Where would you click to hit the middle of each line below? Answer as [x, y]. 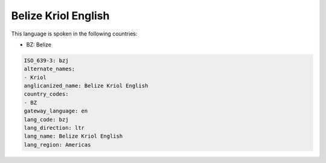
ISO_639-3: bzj [46, 60]
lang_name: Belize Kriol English [73, 136]
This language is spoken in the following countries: [74, 34]
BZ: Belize [39, 45]
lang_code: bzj [46, 119]
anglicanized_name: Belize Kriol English [86, 86]
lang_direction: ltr [54, 128]
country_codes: [46, 94]
